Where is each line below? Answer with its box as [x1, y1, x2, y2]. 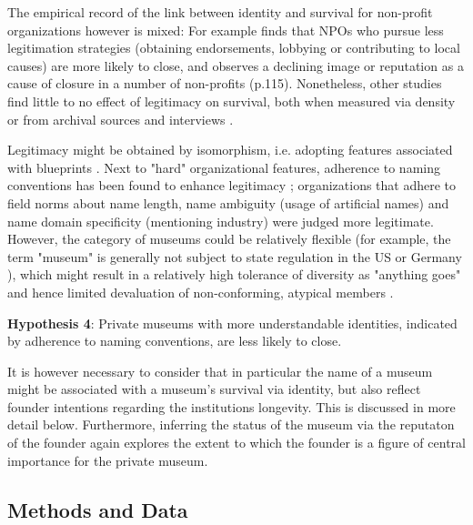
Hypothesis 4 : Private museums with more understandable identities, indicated [7, 313, 458, 332]
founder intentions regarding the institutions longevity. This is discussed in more [7, 397, 456, 416]
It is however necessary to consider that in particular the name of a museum [7, 361, 433, 380]
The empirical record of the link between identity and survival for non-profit [7, 3, 433, 21]
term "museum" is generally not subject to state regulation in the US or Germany [7, 247, 462, 266]
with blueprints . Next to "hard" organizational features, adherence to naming [7, 157, 440, 177]
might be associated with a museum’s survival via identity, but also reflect [7, 379, 421, 399]
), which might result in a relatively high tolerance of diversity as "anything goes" [7, 265, 461, 284]
